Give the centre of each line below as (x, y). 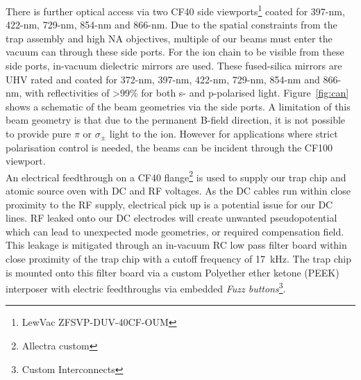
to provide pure (39, 133)
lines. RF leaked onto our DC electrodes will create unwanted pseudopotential (171, 218)
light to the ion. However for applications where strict (224, 133)
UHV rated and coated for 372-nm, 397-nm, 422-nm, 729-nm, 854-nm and (163, 79)
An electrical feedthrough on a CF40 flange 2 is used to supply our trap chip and (176, 176)
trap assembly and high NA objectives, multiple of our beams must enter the (169, 38)
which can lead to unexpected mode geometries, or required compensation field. (175, 231)
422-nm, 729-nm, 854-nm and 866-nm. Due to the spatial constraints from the (171, 25)
